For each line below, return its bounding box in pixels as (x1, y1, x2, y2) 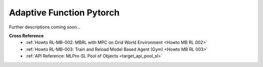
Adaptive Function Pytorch (9, 7, 120, 18)
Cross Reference (9, 33, 44, 39)
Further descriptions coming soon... (9, 24, 81, 30)
